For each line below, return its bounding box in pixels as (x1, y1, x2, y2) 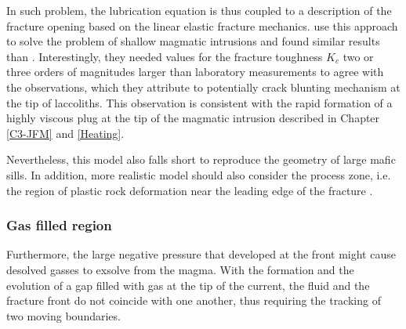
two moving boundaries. (6, 307, 121, 324)
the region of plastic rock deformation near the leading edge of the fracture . (6, 182, 373, 198)
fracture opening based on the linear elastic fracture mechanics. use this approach (6, 17, 398, 34)
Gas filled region (6, 215, 112, 235)
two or (343, 48, 374, 64)
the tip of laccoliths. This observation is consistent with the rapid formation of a (6, 94, 393, 110)
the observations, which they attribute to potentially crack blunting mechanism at (6, 78, 401, 95)
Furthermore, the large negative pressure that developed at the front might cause (6, 246, 396, 262)
